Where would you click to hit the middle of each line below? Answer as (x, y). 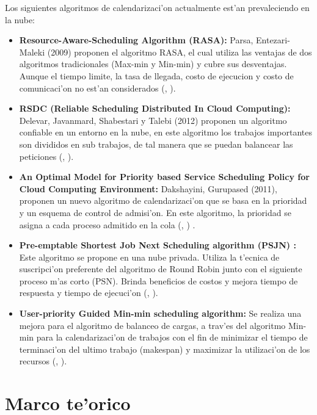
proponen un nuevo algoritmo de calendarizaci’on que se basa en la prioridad (163, 200)
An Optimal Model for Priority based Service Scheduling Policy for (164, 177)
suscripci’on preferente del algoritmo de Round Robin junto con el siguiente (161, 269)
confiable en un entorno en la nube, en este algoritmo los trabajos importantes (166, 132)
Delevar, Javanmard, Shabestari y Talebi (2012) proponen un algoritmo (153, 120)
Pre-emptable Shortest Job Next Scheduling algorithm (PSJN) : (158, 245)
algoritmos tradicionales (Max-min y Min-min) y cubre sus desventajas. (153, 64)
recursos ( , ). (43, 361)
